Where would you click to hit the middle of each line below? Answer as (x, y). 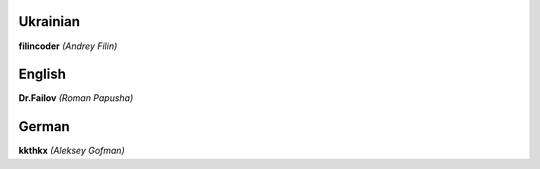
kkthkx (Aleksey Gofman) (71, 151)
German (44, 126)
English (42, 74)
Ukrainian (49, 21)
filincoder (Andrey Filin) (68, 46)
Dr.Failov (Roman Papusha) (76, 98)
